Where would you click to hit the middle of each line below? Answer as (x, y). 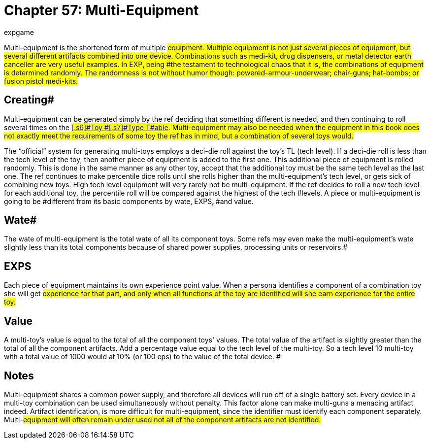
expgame (19, 32)
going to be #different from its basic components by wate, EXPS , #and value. (129, 201)
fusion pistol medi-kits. (41, 81)
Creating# (29, 100)
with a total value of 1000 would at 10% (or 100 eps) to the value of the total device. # (142, 357)
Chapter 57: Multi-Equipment (101, 10)
